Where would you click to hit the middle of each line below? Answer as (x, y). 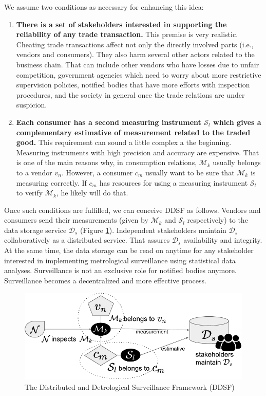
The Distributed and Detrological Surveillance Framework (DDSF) (130, 387)
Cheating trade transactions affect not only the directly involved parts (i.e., (135, 44)
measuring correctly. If (51, 182)
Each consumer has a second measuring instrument (109, 122)
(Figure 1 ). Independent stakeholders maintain (153, 230)
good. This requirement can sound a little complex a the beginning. (124, 142)
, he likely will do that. (92, 193)
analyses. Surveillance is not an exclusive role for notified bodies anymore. (120, 270)
